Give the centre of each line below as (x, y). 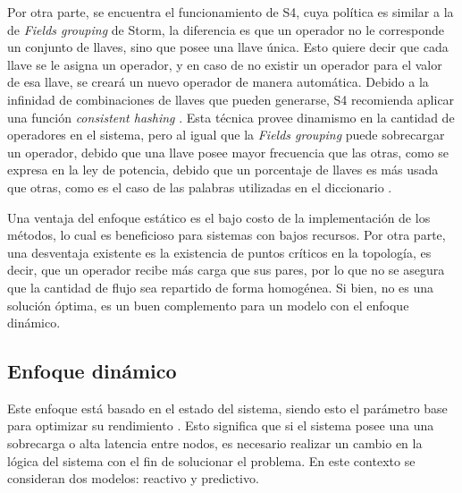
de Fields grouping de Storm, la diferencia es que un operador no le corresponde (226, 29)
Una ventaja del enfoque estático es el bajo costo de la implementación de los (219, 217)
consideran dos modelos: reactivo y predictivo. (133, 478)
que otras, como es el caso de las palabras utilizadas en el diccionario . (200, 187)
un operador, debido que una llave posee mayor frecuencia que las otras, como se (228, 152)
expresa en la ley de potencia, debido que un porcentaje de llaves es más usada (223, 170)
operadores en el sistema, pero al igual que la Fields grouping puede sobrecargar (226, 135)
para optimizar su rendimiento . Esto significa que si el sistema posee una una (221, 425)
